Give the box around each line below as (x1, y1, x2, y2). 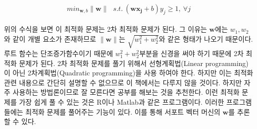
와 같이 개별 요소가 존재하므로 (4, 33, 97, 44)
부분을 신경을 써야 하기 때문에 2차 (139, 48, 244, 58)
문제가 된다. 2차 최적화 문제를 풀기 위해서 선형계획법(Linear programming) (19, 58, 249, 68)
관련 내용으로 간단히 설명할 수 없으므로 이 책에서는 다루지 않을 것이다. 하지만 (4, 77, 242, 87)
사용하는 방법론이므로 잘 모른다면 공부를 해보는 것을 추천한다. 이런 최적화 (12, 87, 240, 97)
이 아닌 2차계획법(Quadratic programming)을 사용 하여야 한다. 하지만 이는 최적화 (4, 67, 254, 78)
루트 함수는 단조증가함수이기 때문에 (4, 48, 113, 58)
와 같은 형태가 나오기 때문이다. (158, 33, 253, 44)
